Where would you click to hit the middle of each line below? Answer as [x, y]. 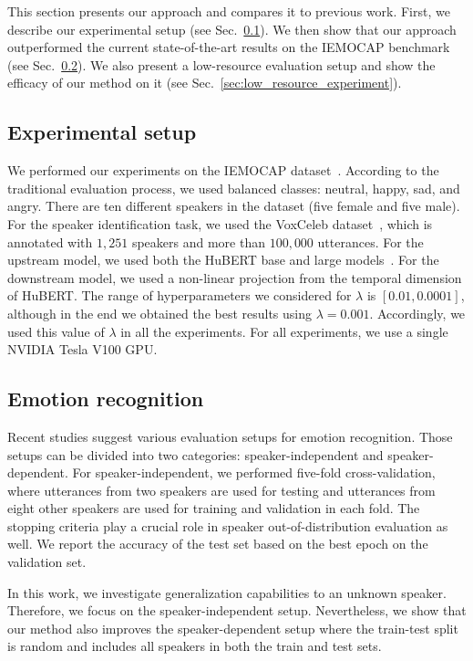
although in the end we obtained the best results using [160, 313]
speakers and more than [198, 241]
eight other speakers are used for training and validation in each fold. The [214, 508]
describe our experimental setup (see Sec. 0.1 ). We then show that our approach [232, 29]
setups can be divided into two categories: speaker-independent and [195, 454]
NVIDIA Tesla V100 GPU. [82, 349]
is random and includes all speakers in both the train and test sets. [195, 646]
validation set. [47, 562]
